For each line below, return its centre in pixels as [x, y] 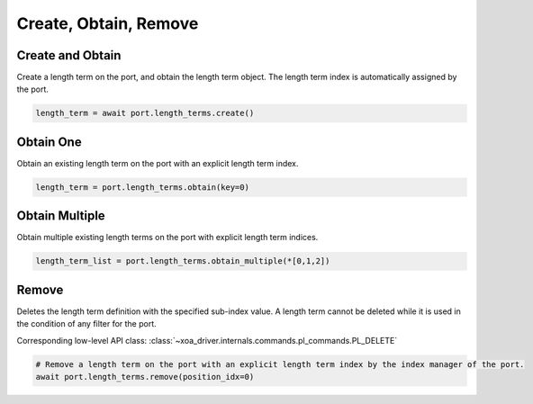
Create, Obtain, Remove [108, 23]
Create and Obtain [69, 55]
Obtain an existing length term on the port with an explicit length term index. [158, 163]
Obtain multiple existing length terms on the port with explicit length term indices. [167, 238]
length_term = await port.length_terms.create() [145, 113]
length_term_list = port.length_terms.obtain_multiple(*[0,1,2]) [183, 261]
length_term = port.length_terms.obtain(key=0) [142, 187]
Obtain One [49, 142]
